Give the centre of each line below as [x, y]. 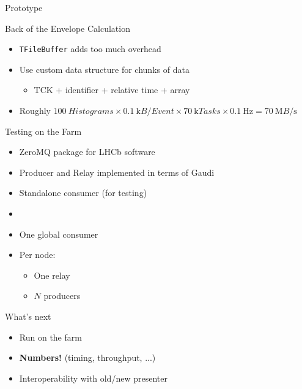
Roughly [35, 111]
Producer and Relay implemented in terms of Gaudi [117, 172]
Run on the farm [50, 337]
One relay [52, 275]
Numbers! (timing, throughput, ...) [87, 357]
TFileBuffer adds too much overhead [90, 49]
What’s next [28, 316]
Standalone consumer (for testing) [83, 193]
